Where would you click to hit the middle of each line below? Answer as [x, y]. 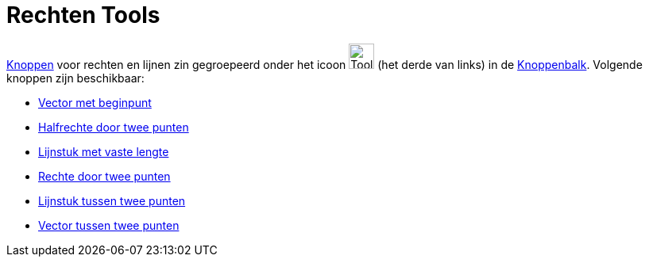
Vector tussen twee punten [109, 225]
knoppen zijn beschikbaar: [75, 78]
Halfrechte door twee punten [114, 127]
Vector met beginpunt [95, 102]
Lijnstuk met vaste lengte [104, 151]
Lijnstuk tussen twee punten [112, 200]
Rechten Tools [83, 15]
